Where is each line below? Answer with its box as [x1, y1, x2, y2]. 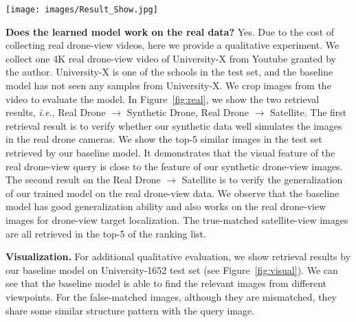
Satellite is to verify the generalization [181, 172, 343, 187]
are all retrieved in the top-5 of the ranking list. [5, 226, 206, 240]
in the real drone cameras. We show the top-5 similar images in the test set [5, 132, 322, 146]
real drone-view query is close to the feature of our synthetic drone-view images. [5, 159, 343, 173]
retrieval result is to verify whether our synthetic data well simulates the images [5, 118, 342, 133]
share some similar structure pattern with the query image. [5, 303, 255, 317]
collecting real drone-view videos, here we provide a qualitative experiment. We [5, 38, 340, 52]
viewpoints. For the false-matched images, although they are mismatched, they [5, 289, 337, 303]
